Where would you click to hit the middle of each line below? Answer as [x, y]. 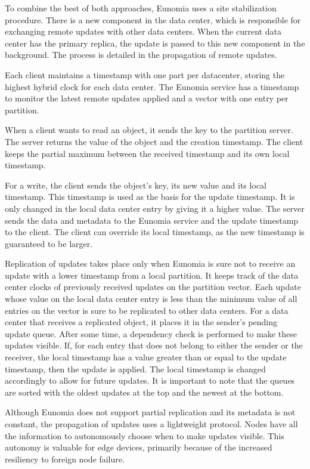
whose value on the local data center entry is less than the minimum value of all [151, 299]
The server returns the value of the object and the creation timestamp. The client [154, 141]
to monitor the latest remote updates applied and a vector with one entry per [147, 98]
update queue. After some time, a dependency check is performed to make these [151, 333]
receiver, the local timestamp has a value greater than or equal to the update [146, 357]
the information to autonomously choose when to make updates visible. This [145, 435]
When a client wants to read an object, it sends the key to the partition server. [149, 130]
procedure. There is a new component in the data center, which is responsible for [153, 19]
